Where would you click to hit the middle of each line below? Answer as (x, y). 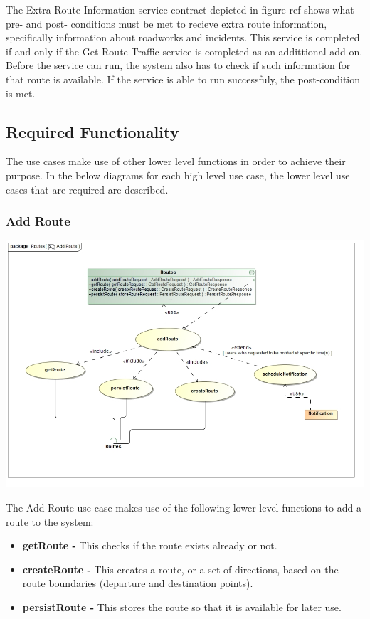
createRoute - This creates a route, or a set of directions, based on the (180, 569)
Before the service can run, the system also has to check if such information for (178, 65)
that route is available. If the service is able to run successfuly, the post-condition (183, 79)
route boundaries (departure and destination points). (138, 583)
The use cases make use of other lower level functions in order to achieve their (176, 161)
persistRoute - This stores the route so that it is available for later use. (182, 607)
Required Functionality (92, 131)
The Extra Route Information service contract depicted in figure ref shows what (180, 9)
